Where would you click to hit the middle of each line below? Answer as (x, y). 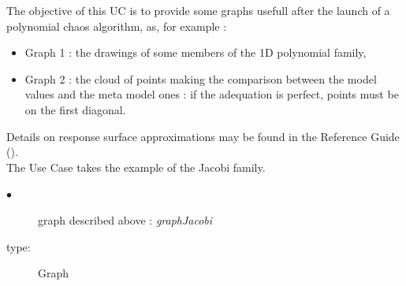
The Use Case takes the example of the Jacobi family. (136, 167)
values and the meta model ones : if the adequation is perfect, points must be (212, 94)
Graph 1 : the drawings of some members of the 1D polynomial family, (196, 52)
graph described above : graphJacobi (125, 219)
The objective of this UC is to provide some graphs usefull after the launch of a (198, 10)
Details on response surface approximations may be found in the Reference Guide (203, 136)
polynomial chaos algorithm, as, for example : (117, 26)
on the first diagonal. (75, 109)
